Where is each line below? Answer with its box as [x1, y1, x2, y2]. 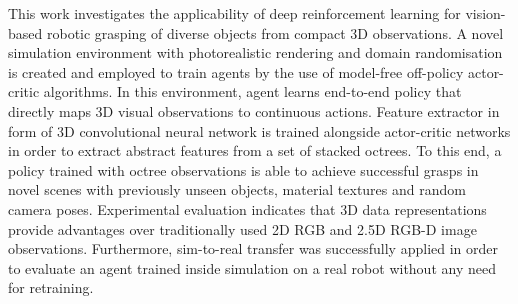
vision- [465, 3, 506, 23]
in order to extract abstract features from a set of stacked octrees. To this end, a [8, 140, 502, 161]
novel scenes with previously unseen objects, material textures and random [8, 179, 466, 200]
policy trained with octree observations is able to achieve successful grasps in [8, 159, 479, 180]
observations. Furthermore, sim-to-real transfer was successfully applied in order [8, 238, 498, 259]
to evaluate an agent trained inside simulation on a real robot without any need [8, 257, 496, 278]
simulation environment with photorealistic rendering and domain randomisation [8, 42, 503, 63]
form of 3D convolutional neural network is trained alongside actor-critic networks [8, 120, 511, 141]
